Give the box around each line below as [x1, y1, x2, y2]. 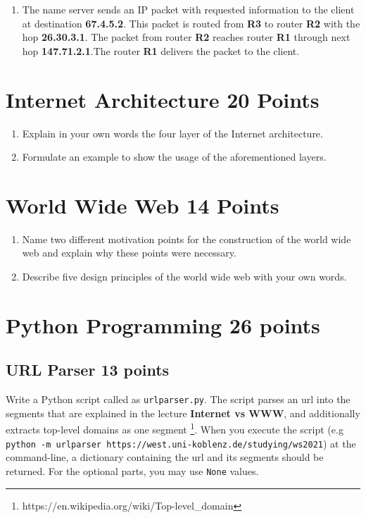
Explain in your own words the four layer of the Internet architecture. [22, 125, 323, 140]
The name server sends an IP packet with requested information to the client [22, 2, 355, 16]
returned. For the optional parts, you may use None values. [6, 463, 259, 478]
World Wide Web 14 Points [6, 190, 279, 219]
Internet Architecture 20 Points [6, 85, 320, 113]
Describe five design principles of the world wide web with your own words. [22, 269, 347, 283]
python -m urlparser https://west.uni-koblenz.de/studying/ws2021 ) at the [6, 436, 356, 450]
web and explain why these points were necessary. [22, 245, 236, 260]
